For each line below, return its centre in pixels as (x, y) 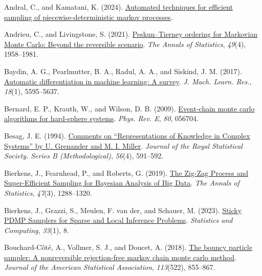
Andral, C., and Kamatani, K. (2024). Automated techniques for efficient (119, 7)
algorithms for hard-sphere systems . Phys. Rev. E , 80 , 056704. (101, 118)
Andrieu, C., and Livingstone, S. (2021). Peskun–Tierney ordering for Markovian (131, 34)
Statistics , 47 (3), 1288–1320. (48, 192)
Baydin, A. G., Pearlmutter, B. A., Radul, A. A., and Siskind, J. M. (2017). (123, 71)
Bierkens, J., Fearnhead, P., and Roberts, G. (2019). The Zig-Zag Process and (126, 172)
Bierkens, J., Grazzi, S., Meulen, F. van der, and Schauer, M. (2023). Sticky (123, 210)
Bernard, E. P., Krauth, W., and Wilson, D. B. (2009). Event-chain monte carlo (129, 108)
